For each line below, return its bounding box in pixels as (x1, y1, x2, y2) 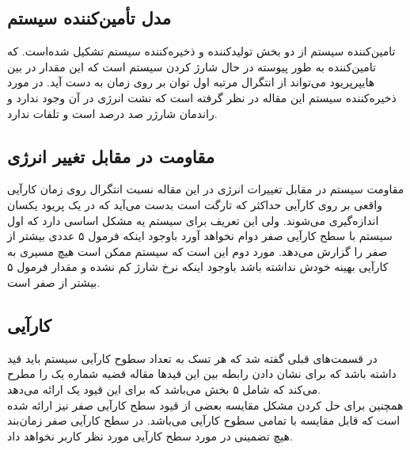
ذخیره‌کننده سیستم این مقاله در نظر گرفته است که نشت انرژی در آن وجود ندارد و (7, 89, 397, 105)
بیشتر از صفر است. (7, 273, 101, 290)
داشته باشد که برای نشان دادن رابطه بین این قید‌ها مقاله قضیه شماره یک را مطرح (7, 365, 397, 382)
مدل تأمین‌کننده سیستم (7, 6, 172, 30)
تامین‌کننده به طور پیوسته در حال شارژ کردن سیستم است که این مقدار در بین (7, 58, 376, 74)
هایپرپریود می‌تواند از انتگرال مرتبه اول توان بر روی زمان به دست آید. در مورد (7, 74, 375, 90)
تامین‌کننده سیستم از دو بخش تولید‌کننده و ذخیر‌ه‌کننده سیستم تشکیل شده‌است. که (7, 43, 396, 59)
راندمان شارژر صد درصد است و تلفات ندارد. (7, 105, 218, 121)
